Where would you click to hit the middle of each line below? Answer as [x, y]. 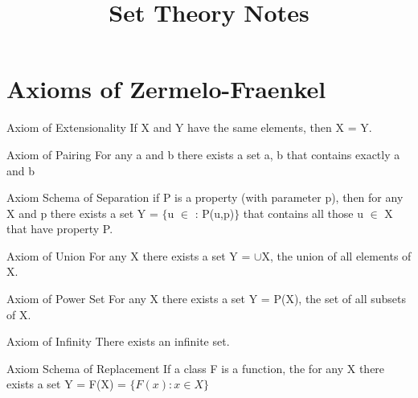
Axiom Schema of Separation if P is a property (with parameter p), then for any [205, 197]
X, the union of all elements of [336, 255]
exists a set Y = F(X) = [66, 384]
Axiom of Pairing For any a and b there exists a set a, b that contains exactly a [203, 154]
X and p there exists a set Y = [82, 213]
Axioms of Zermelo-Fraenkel [166, 89]
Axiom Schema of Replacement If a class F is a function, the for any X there [196, 368]
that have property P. [60, 229]
